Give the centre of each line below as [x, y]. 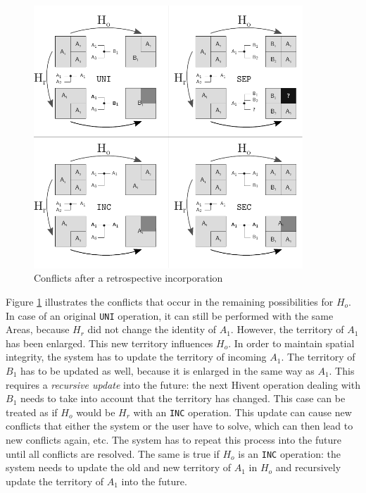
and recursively [308, 467]
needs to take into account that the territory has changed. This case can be [183, 398]
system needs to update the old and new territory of [119, 467]
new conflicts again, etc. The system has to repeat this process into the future [173, 440]
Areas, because [38, 329]
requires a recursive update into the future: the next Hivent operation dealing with [183, 384]
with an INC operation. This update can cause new [242, 412]
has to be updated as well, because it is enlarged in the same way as [167, 370]
